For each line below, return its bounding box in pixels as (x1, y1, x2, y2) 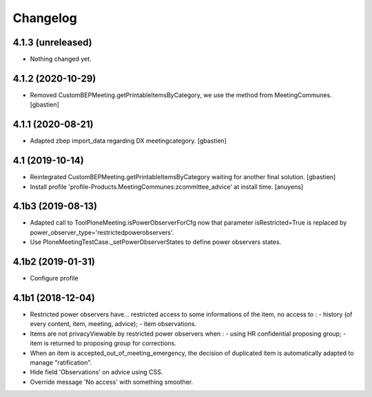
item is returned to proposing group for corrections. (30, 339, 177, 347)
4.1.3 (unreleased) (12, 37, 92, 48)
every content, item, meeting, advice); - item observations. (30, 320, 196, 328)
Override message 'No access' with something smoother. (30, 378, 193, 386)
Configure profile (30, 274, 79, 283)
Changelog (12, 10, 77, 26)
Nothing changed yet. (30, 55, 92, 63)
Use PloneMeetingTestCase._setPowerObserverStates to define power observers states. (30, 238, 282, 246)
